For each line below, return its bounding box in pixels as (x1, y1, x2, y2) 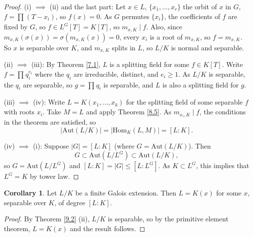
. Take (42, 107, 61, 117)
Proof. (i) (4, 1, 32, 11)
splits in (112, 42, 136, 52)
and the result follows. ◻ (70, 223, 145, 233)
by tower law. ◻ (30, 171, 79, 181)
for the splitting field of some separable (126, 97, 243, 107)
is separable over (19, 42, 69, 52)
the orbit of (183, 1, 217, 11)
